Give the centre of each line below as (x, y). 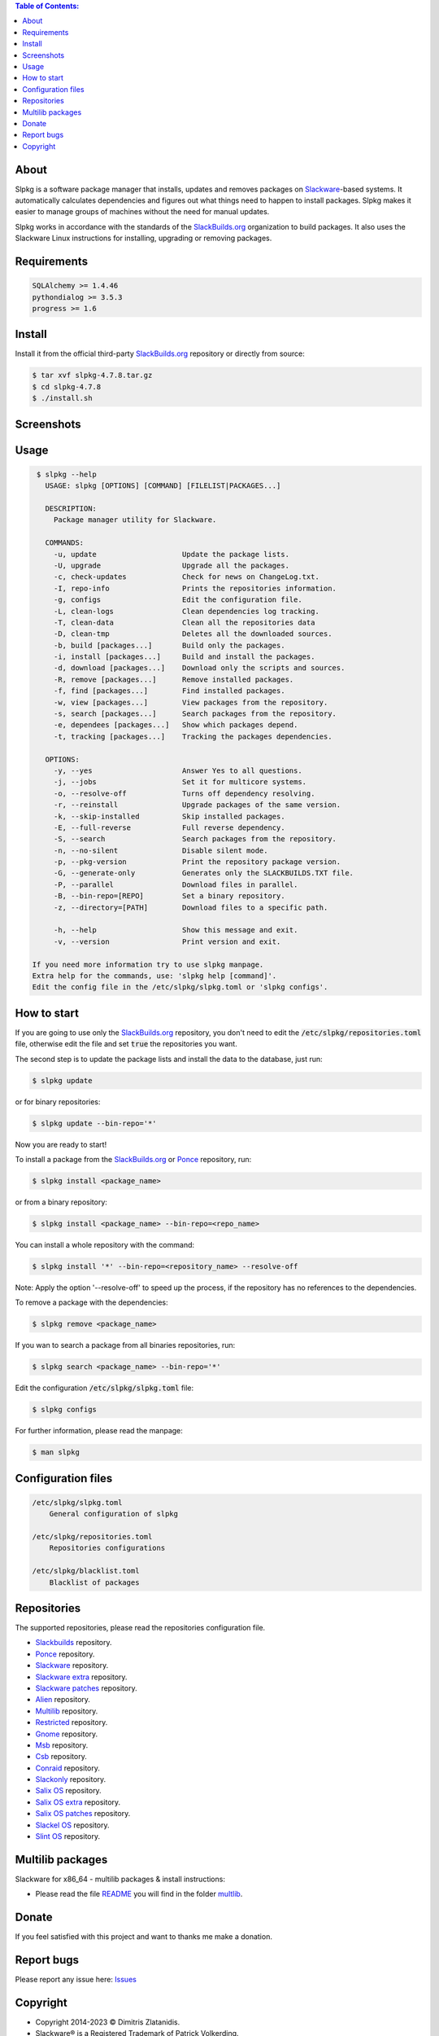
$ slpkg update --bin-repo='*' (95, 1123)
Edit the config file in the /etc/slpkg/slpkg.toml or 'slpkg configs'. (180, 987)
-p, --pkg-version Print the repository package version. (197, 862)
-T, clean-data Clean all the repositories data (184, 622)
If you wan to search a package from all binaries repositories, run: (125, 1345)
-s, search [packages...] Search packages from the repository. (195, 714)
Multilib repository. (67, 1711)
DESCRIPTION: (71, 508)
